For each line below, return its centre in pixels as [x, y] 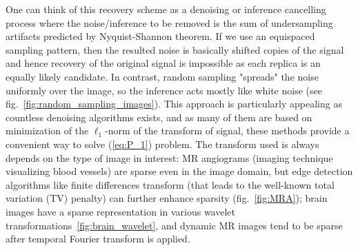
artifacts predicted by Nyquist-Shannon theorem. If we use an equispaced [160, 36]
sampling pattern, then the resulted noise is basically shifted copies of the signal [175, 49]
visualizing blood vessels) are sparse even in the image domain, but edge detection [179, 171]
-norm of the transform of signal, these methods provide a [227, 131]
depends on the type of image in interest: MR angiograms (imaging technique [169, 157]
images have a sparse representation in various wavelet [120, 211]
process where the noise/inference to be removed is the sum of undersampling [169, 22]
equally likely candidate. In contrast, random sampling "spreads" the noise [162, 76]
